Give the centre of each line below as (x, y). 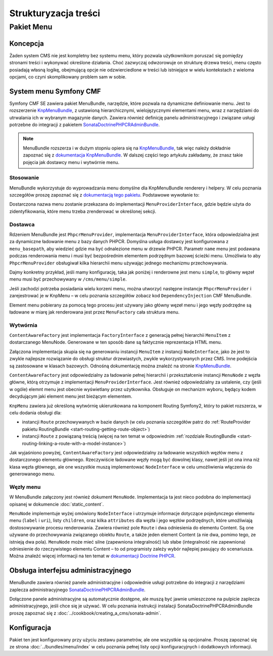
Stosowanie (24, 178)
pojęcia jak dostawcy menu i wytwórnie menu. (71, 162)
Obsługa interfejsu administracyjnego (70, 571)
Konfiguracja (30, 627)
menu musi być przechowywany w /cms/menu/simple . (68, 279)
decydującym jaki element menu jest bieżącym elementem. (71, 396)
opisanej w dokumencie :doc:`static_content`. (57, 504)
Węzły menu (25, 487)
